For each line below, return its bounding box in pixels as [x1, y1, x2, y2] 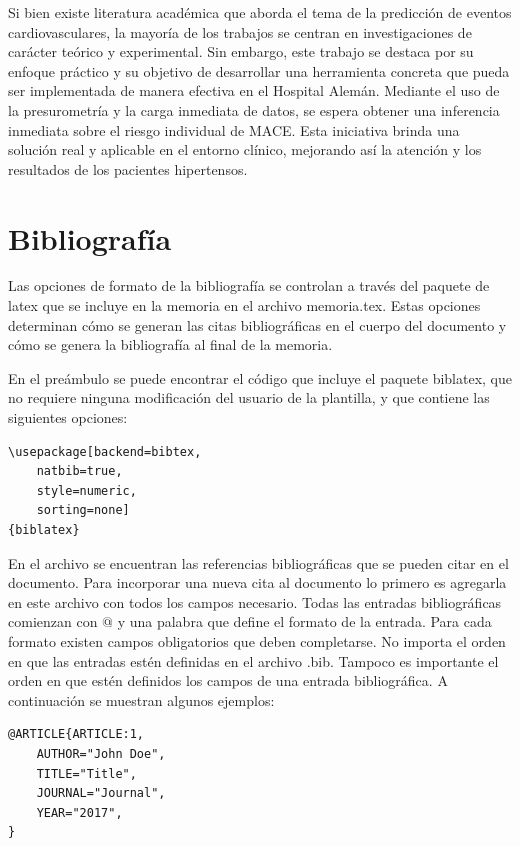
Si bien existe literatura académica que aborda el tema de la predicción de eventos [8, 2, 512, 22]
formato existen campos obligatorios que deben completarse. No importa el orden [8, 630, 506, 651]
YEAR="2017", [36, 805, 123, 820]
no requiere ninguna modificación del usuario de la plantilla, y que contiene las [8, 387, 490, 408]
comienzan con [8, 611, 98, 632]
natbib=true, [36, 464, 123, 479]
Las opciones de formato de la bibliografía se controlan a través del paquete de [8, 275, 490, 296]
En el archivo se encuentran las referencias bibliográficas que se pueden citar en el [8, 552, 509, 573]
